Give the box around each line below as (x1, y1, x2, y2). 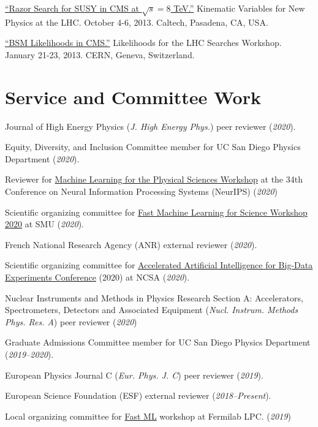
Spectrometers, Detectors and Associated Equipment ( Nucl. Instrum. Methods (5, 303, 298, 316)
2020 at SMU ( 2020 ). (5, 217, 84, 230)
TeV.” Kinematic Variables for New (173, 2, 305, 14)
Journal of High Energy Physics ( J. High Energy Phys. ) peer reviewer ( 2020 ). (5, 119, 296, 132)
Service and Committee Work (5, 84, 261, 109)
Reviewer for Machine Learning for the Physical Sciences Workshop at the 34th (5, 173, 303, 186)
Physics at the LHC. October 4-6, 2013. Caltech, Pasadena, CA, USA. (5, 15, 268, 28)
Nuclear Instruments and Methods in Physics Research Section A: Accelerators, (5, 291, 303, 304)
